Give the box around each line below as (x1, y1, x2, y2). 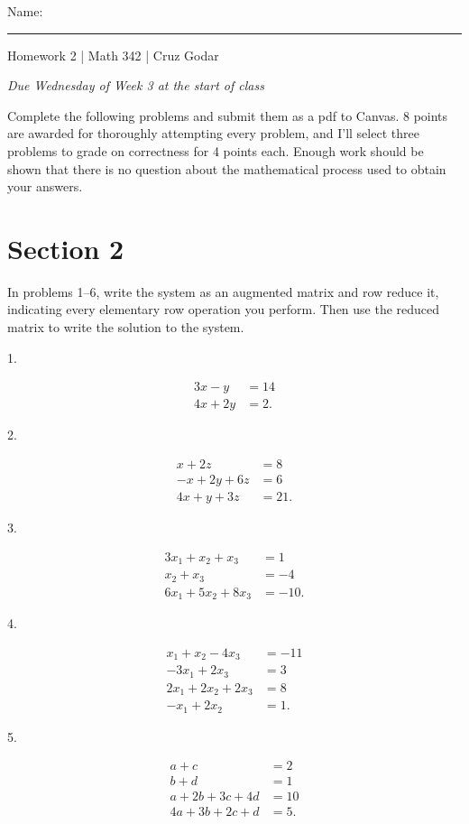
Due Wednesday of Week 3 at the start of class (7, 76, 264, 95)
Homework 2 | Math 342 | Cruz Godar (7, 45, 219, 64)
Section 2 (7, 229, 124, 266)
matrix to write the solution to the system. (7, 318, 244, 337)
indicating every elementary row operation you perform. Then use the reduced (7, 300, 440, 319)
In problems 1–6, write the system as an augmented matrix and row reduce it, (7, 282, 439, 301)
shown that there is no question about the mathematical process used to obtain (7, 159, 446, 178)
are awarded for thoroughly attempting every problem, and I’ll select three (7, 124, 419, 143)
